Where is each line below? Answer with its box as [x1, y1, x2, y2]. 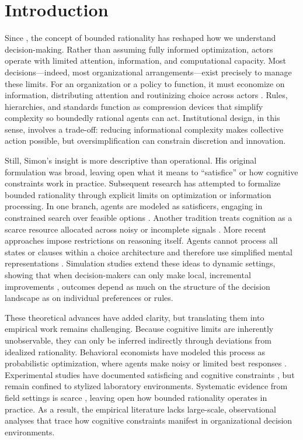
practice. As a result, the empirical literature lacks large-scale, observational [5, 403, 276, 415]
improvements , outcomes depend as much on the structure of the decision [5, 280, 270, 292]
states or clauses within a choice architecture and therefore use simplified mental [5, 245, 292, 258]
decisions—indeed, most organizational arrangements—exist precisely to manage [5, 65, 292, 78]
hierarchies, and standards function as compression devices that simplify [5, 100, 263, 112]
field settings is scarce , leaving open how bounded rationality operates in [5, 391, 267, 403]
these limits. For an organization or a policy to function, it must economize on [5, 77, 285, 89]
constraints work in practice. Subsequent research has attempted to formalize [5, 177, 281, 189]
